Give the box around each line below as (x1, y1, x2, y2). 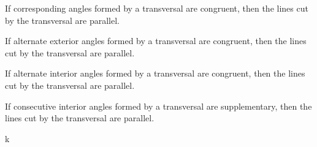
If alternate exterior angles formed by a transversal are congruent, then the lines (5, 34, 307, 47)
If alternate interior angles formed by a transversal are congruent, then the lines (5, 67, 305, 80)
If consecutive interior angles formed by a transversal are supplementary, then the (5, 99, 312, 112)
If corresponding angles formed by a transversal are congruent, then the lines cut (5, 2, 308, 14)
